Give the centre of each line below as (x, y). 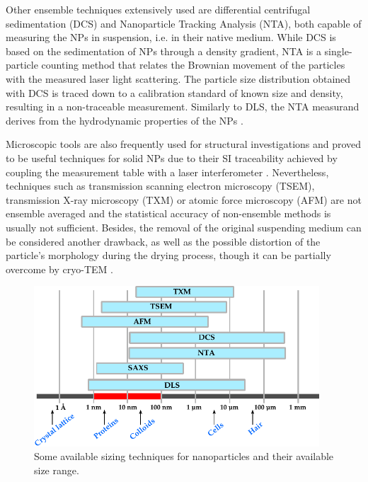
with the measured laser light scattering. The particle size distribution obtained (178, 78)
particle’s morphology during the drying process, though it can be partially (168, 255)
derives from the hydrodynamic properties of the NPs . (125, 120)
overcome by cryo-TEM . (59, 269)
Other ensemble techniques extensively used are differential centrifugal (158, 9)
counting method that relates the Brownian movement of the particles (193, 65)
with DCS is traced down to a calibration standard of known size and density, (174, 92)
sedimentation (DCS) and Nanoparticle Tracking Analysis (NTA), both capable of (184, 23)
